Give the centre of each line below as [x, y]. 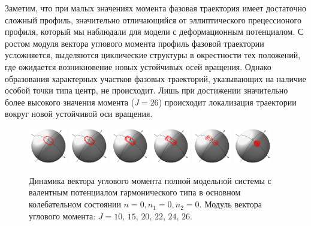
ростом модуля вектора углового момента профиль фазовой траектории [135, 43]
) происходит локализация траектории [227, 102]
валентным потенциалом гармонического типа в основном [135, 192]
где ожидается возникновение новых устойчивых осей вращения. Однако [138, 66]
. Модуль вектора [230, 204]
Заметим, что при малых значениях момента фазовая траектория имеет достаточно [155, 8]
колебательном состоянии [75, 204]
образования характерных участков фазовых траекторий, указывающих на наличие [155, 78]
